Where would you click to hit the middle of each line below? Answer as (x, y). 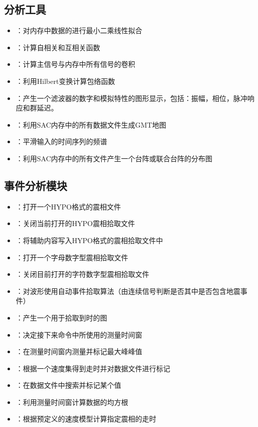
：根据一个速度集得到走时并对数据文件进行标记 (93, 368)
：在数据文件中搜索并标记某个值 (68, 385)
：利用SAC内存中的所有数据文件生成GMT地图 (91, 124)
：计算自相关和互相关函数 (58, 47)
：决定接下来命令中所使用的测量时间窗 (79, 334)
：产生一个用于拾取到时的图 (61, 317)
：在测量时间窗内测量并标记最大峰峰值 (79, 351)
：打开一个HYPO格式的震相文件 (68, 206)
